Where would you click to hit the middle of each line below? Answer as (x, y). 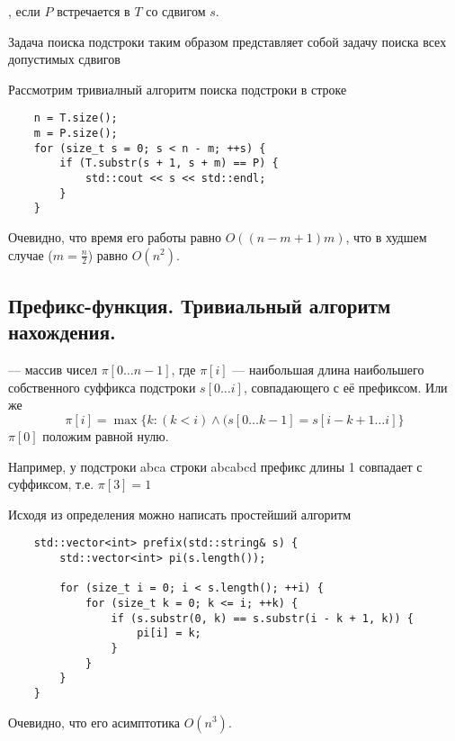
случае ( (31, 254)
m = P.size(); (76, 134)
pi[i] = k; (169, 633)
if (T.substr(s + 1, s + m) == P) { (169, 163)
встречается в (94, 11)
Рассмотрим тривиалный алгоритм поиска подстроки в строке (178, 89)
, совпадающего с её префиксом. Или (345, 387)
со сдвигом (176, 11)
